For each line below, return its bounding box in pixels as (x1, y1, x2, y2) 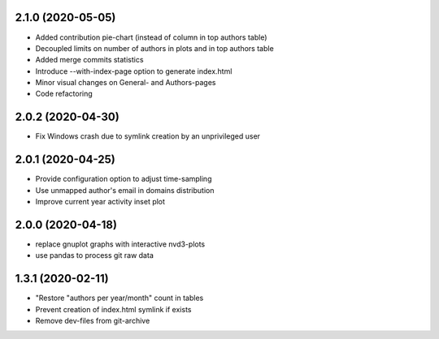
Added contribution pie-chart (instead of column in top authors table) (35, 32, 267, 42)
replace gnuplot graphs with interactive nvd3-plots (35, 239, 206, 249)
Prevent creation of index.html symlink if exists (35, 304, 192, 314)
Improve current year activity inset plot (35, 197, 166, 207)
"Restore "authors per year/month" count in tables (35, 293, 204, 303)
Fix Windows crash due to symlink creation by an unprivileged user (35, 131, 260, 141)
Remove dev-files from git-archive (35, 316, 150, 326)
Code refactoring (35, 89, 93, 99)
